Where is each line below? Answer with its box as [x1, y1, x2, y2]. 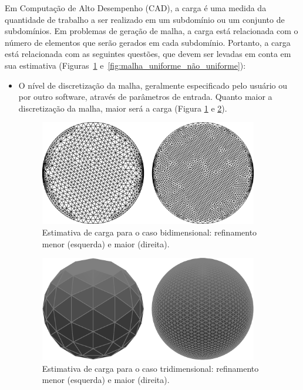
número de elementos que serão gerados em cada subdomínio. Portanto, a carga [5, 36, 291, 48]
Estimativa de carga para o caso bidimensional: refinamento [42, 226, 257, 238]
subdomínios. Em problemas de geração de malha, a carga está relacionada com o [5, 25, 298, 37]
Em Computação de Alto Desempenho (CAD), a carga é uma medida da [5, 2, 267, 14]
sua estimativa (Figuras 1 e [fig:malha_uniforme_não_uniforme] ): [5, 59, 246, 71]
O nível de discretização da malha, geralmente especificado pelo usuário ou [18, 79, 288, 91]
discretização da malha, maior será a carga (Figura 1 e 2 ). [18, 102, 227, 114]
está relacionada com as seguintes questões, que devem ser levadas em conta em [5, 48, 291, 60]
